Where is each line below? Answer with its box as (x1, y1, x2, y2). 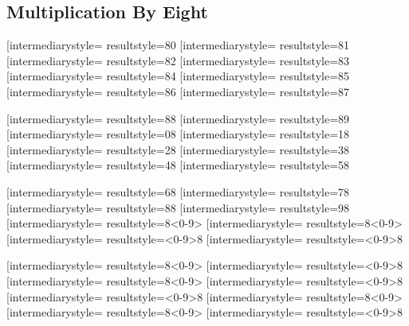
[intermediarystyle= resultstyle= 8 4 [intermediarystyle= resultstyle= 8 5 (6, 68, 350, 84)
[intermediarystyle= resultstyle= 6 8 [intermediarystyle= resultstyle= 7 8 (6, 183, 350, 200)
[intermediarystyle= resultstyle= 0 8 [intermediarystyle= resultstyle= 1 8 (6, 126, 350, 142)
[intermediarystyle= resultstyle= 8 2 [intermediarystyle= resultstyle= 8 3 (6, 52, 350, 68)
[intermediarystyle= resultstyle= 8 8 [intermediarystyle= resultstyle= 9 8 (6, 199, 350, 215)
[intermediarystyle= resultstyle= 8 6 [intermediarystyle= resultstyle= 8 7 (6, 83, 350, 99)
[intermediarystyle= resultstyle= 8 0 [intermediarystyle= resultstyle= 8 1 (6, 37, 350, 53)
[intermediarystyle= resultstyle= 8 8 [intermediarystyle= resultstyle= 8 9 (6, 110, 350, 126)
